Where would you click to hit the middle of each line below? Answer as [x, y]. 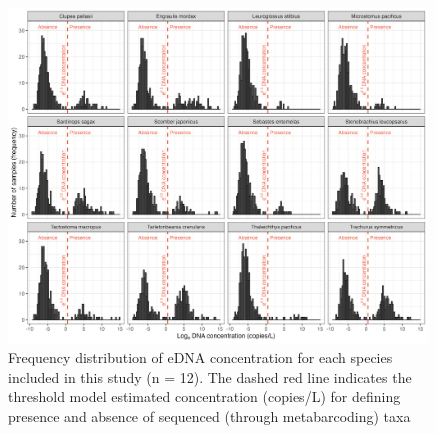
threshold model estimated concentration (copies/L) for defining [204, 396]
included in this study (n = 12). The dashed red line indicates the [210, 376]
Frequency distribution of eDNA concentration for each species [200, 357]
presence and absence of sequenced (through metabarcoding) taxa [209, 416]
